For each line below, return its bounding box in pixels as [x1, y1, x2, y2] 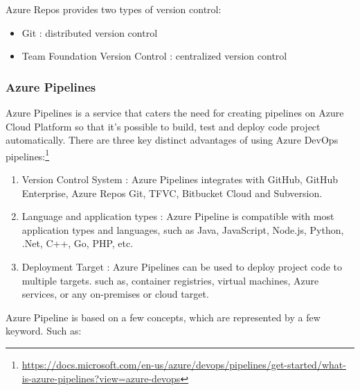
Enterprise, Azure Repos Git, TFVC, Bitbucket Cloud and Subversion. [21, 185, 323, 200]
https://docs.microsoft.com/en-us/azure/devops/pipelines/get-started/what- [21, 357, 346, 371]
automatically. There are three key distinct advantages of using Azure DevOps [6, 133, 339, 147]
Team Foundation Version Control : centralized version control [21, 49, 287, 63]
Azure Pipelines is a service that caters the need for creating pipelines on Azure [6, 105, 344, 119]
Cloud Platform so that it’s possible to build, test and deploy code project [6, 119, 321, 133]
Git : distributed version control [21, 25, 158, 40]
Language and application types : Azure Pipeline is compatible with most [21, 209, 334, 223]
